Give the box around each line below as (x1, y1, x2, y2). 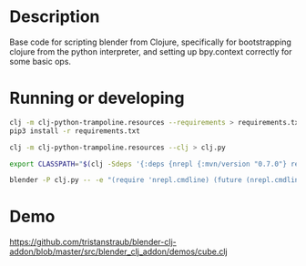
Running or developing (9, 88, 185, 108)
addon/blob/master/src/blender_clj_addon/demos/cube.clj (9, 246, 228, 257)
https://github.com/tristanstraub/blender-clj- (9, 237, 177, 248)
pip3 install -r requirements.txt (9, 126, 141, 136)
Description (9, 6, 100, 27)
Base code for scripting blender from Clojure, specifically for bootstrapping (9, 36, 291, 47)
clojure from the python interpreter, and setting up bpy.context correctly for (9, 46, 292, 56)
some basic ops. (9, 56, 71, 66)
